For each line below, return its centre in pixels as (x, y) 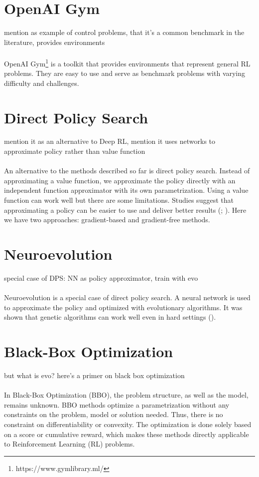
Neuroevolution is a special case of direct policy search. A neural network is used (127, 297)
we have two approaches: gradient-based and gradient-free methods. (107, 220)
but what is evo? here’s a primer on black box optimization (94, 375)
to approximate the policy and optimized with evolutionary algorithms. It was (123, 307)
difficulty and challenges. (42, 83)
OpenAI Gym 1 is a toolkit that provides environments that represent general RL (127, 62)
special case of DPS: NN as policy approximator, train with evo (101, 277)
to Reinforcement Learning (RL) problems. (69, 444)
